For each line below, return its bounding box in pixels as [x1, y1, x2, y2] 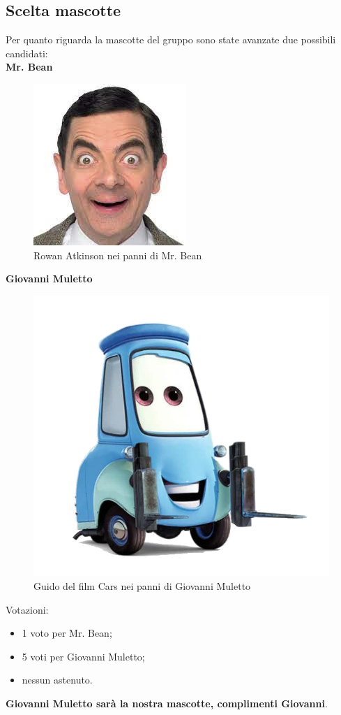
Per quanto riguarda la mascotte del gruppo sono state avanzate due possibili [6, 32, 336, 47]
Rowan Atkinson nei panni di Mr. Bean [33, 247, 202, 262]
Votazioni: [6, 602, 49, 616]
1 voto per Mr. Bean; [22, 626, 112, 640]
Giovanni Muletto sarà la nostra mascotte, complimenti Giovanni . [6, 696, 328, 711]
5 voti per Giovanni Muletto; [22, 649, 145, 663]
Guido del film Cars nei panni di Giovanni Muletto [33, 579, 251, 593]
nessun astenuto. [22, 672, 93, 687]
